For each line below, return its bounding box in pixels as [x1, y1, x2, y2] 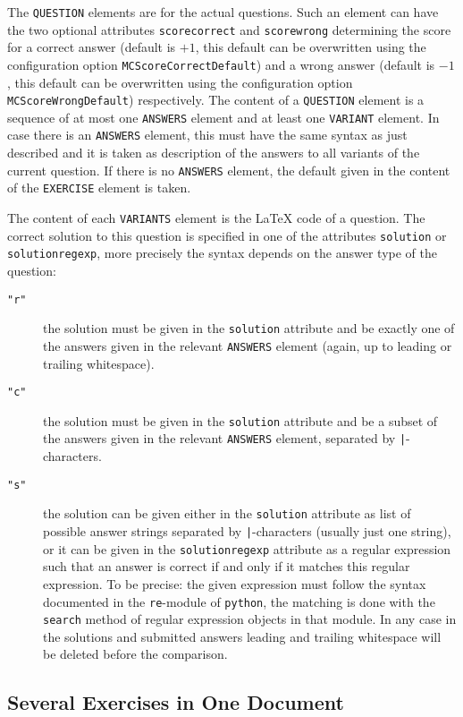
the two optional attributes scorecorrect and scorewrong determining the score [7, 20, 451, 38]
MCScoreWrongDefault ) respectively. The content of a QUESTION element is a [7, 90, 425, 109]
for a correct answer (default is [7, 38, 176, 56]
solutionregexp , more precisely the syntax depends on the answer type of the [7, 243, 437, 262]
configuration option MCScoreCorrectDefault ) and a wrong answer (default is [7, 55, 435, 73]
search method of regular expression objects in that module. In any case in [43, 610, 457, 628]
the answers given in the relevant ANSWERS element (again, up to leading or [43, 336, 452, 354]
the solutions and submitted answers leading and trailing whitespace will [43, 627, 442, 645]
